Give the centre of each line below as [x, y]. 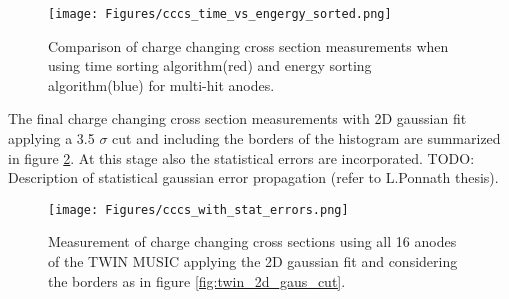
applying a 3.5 [51, 138]
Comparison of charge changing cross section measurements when [248, 45]
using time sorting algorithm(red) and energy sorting [210, 65]
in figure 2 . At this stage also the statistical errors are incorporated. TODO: [241, 157]
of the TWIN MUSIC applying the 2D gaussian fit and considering [253, 261]
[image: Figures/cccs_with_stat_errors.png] [198, 209]
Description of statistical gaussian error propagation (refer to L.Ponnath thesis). [253, 177]
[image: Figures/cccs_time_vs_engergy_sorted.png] [220, 14]
